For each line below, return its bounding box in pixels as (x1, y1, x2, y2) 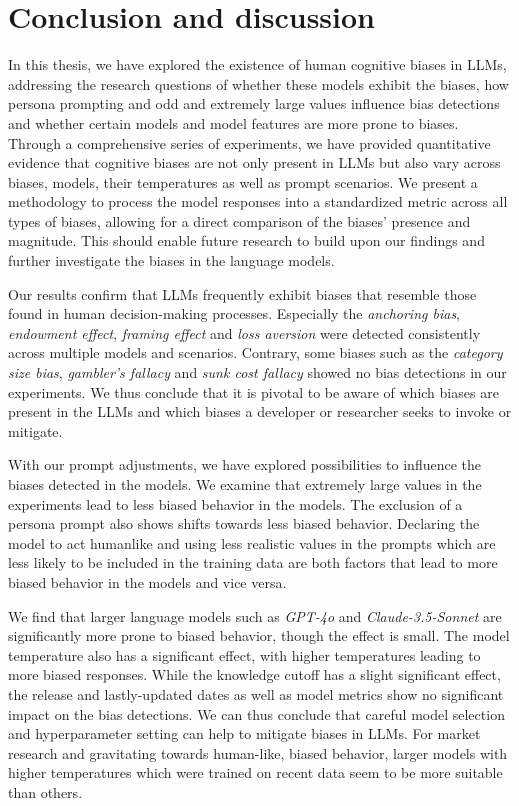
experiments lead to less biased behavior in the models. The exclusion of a (8, 493, 463, 514)
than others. (8, 781, 83, 802)
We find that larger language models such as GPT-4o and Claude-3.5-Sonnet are (8, 605, 502, 626)
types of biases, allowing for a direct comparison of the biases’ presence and (8, 210, 471, 231)
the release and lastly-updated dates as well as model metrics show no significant (8, 683, 504, 704)
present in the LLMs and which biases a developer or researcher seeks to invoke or (8, 401, 512, 422)
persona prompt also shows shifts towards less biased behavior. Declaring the (8, 513, 480, 534)
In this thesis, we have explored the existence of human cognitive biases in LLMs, (8, 54, 507, 75)
